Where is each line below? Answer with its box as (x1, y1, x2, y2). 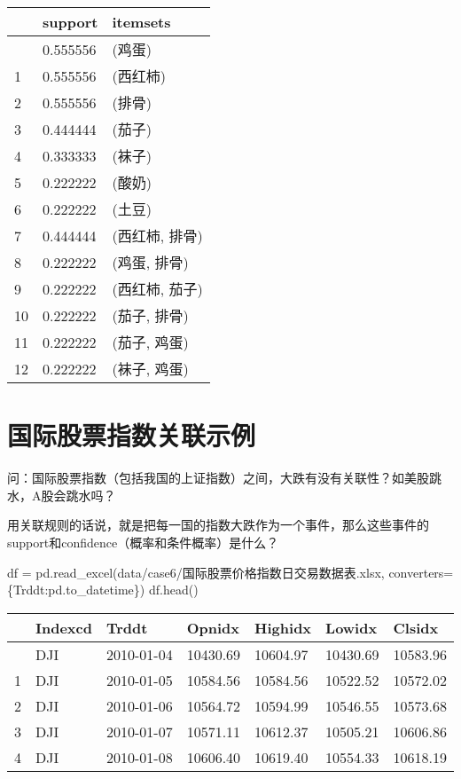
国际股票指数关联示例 (7, 417, 256, 453)
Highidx (254, 617, 312, 638)
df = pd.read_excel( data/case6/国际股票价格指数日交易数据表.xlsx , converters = (7, 563, 454, 581)
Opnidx (186, 617, 239, 638)
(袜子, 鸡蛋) (112, 358, 189, 379)
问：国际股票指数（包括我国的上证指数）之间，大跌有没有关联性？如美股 (7, 468, 429, 487)
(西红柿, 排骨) (112, 225, 203, 246)
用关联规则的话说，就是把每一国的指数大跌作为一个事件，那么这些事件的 (7, 515, 429, 534)
